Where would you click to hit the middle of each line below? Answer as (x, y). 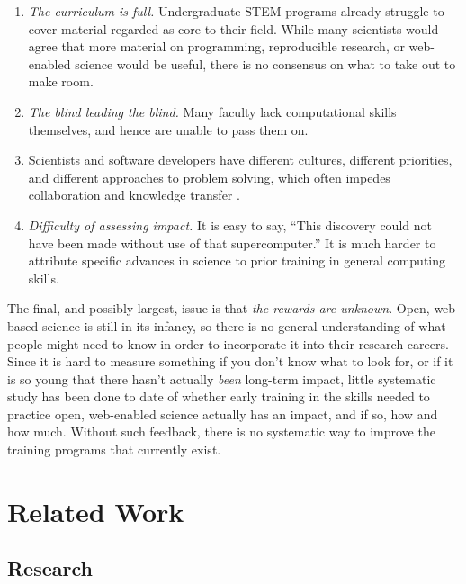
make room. (61, 81)
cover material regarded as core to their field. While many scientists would (233, 28)
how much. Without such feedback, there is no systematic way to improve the (221, 431)
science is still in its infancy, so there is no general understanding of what (244, 325)
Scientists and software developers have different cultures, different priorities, (240, 160)
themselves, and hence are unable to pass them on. (168, 129)
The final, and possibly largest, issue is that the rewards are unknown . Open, (219, 308)
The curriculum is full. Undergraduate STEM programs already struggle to (236, 11)
